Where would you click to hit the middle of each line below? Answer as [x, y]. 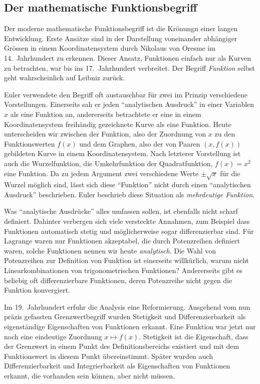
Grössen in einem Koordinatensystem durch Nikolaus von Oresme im [110, 48]
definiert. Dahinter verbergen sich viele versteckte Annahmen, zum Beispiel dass [127, 221]
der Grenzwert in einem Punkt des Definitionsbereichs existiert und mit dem [122, 346]
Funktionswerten [30, 143]
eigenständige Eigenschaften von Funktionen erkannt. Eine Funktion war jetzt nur [130, 326]
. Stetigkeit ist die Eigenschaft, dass [194, 336]
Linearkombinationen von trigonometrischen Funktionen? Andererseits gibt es [123, 270]
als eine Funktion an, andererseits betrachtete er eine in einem [106, 114]
